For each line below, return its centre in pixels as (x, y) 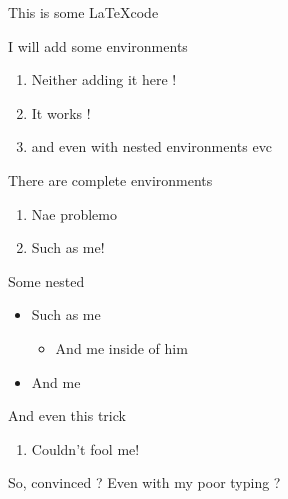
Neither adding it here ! (104, 79)
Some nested (46, 280)
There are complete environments (110, 179)
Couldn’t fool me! (85, 448)
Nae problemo (74, 213)
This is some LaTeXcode (83, 12)
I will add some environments (98, 45)
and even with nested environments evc (151, 146)
